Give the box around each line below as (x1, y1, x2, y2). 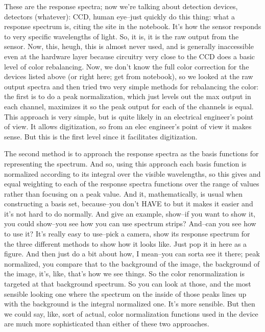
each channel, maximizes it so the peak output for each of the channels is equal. (4, 101, 254, 111)
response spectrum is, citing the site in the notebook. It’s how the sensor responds (4, 21, 261, 32)
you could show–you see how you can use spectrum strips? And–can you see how (4, 218, 256, 229)
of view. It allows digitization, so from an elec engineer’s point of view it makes (4, 121, 252, 132)
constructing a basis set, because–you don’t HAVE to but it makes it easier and (4, 198, 253, 209)
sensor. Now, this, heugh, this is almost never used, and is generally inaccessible (4, 41, 254, 52)
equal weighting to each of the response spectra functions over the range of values (4, 178, 259, 189)
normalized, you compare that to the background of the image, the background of (4, 258, 260, 269)
